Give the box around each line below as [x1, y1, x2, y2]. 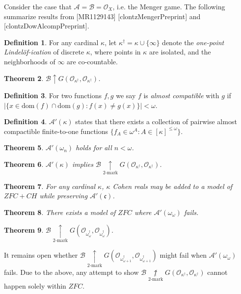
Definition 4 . [4, 116, 47, 127]
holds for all [76, 142, 112, 153]
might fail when [160, 250, 207, 260]
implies [72, 159, 93, 169]
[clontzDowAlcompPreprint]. [4, 21, 89, 31]
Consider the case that [4, 1, 72, 11]
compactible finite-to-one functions [4, 126, 108, 136]
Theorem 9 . [4, 224, 44, 235]
